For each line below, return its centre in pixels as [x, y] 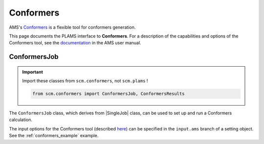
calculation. [21, 120]
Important [33, 72]
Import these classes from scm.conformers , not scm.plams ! [85, 81]
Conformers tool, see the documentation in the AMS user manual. [75, 43]
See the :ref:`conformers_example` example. [54, 136]
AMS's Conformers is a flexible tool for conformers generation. [72, 27]
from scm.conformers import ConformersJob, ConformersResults [109, 94]
